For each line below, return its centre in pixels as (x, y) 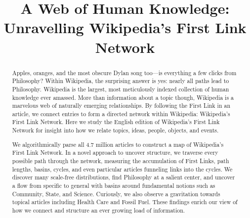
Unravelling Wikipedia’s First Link (125, 27)
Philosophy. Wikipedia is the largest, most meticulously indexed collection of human (121, 89)
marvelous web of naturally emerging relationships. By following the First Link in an (121, 106)
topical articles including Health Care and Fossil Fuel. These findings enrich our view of (125, 202)
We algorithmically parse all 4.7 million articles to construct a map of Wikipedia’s (118, 144)
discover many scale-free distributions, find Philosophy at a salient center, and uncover (124, 177)
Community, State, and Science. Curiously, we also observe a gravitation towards (116, 194)
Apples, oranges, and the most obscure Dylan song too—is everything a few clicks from (124, 72)
